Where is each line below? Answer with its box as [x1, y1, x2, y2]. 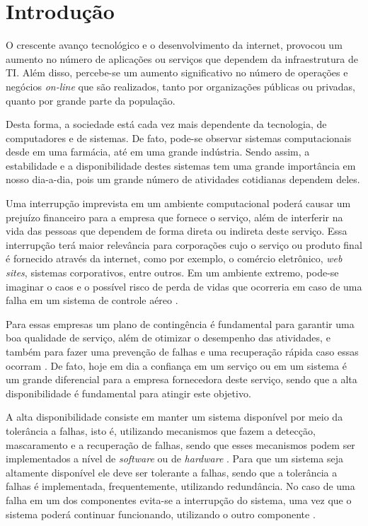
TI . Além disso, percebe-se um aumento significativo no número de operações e [6, 65, 348, 80]
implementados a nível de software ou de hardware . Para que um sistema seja [6, 451, 343, 466]
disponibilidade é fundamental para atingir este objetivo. [6, 385, 251, 400]
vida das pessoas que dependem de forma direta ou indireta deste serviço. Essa [6, 223, 347, 238]
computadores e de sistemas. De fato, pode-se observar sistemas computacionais [6, 130, 352, 145]
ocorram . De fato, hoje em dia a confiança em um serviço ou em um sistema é [6, 358, 347, 373]
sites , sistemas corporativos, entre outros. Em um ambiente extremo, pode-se [6, 265, 339, 280]
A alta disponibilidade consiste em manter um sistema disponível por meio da [6, 409, 343, 424]
